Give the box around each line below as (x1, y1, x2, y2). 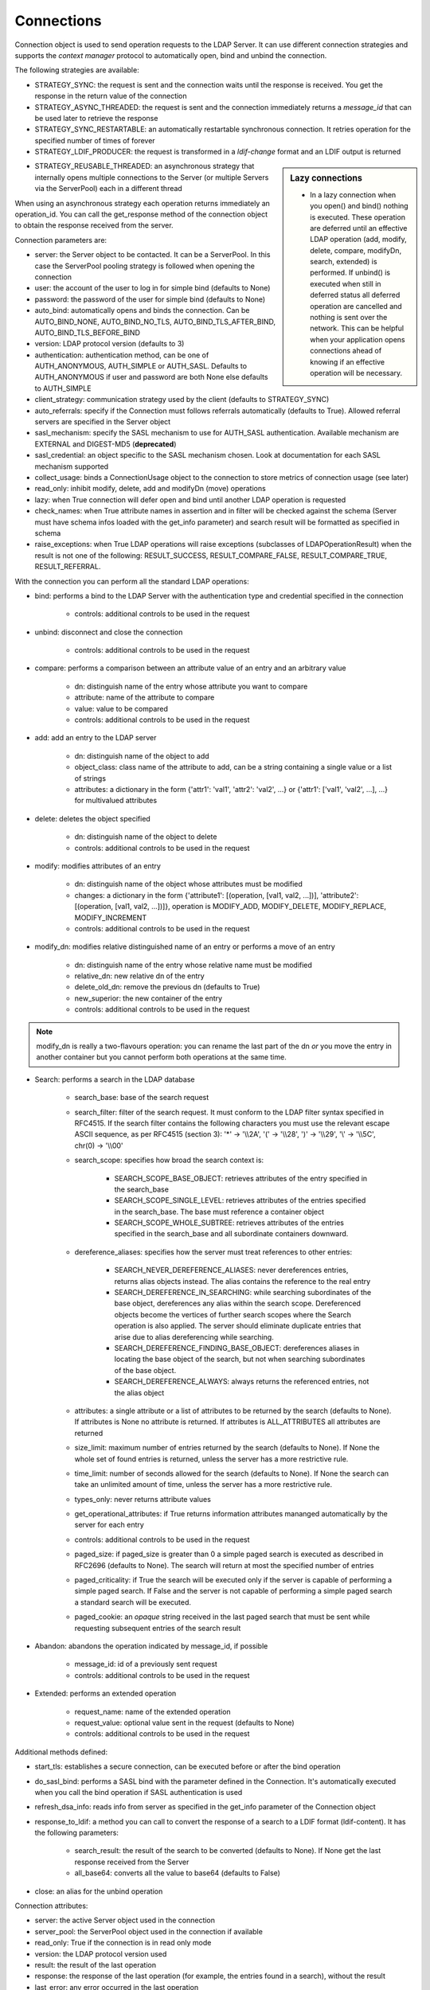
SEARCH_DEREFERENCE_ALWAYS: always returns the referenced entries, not (114, 1377, 369, 1387)
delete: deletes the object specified (34, 814, 150, 823)
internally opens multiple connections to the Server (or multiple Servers (34, 172, 269, 182)
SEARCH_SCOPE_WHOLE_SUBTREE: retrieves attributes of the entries (114, 1218, 344, 1227)
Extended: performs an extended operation (34, 1688, 177, 1699)
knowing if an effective (310, 357, 385, 366)
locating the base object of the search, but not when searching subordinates (114, 1354, 365, 1364)
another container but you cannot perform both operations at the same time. (36, 1052, 287, 1062)
